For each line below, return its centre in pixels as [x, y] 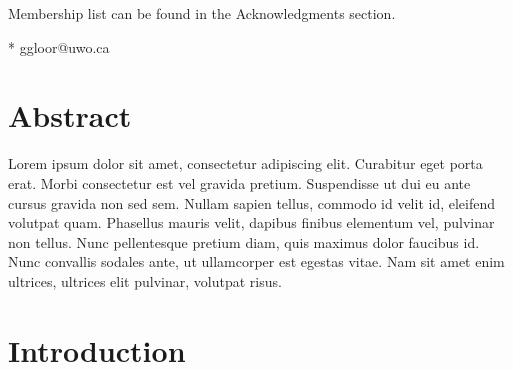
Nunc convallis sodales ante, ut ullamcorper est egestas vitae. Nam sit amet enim [256, 261]
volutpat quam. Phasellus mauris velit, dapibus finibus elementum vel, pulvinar [251, 222]
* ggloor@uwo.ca [59, 46]
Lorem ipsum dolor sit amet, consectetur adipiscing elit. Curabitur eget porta [245, 163]
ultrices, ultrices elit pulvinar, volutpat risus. [145, 280]
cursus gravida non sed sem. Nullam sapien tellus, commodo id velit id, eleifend [252, 202]
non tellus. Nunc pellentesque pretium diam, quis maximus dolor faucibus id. [244, 241]
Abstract [70, 115]
